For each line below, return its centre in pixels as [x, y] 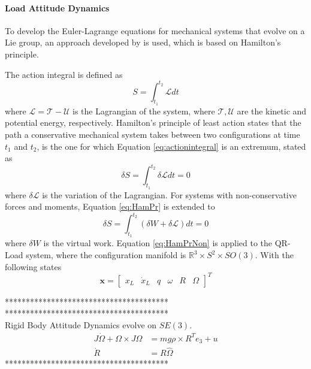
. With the [274, 255]
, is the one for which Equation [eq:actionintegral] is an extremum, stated [171, 146]
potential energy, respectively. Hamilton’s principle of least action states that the [153, 123]
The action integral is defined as [64, 74]
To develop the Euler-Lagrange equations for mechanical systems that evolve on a [155, 30]
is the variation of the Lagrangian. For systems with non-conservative [169, 194]
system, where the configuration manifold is [106, 255]
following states [33, 266]
